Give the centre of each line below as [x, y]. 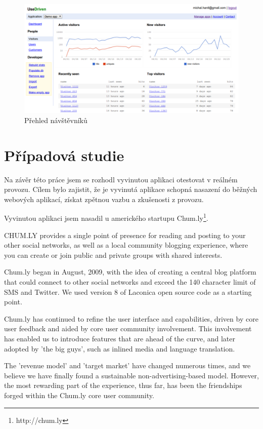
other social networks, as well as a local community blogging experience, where [126, 245]
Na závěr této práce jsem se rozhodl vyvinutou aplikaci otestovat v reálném [121, 179]
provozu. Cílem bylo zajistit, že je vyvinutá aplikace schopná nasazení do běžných [131, 189]
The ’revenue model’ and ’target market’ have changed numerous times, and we [127, 365]
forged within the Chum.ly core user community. [79, 395]
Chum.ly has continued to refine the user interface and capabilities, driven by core [131, 318]
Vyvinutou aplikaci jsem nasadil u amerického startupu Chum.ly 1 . [106, 217]
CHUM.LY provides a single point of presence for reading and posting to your [125, 235]
